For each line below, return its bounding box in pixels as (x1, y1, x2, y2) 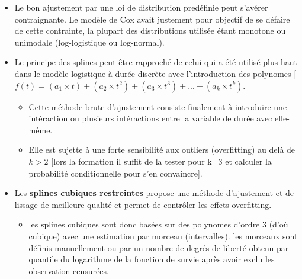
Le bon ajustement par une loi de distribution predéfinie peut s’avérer (14, 1, 268, 13)
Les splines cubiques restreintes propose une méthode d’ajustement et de (14, 187, 294, 199)
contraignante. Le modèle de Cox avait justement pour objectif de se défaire (14, 12, 290, 25)
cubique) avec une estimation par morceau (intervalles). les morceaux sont (28, 229, 298, 242)
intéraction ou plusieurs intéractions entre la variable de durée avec (28, 112, 272, 124)
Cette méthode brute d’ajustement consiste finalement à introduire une (28, 100, 287, 113)
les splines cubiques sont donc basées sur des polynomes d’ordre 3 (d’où (28, 218, 288, 230)
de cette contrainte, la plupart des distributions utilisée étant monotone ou (14, 24, 286, 37)
